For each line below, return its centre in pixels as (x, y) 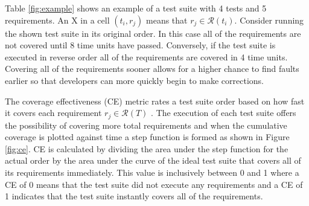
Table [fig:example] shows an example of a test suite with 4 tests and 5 (136, 8)
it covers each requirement (53, 113)
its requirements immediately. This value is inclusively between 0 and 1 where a (152, 172)
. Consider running (269, 20)
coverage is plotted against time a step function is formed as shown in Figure (147, 137)
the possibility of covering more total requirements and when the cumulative (146, 125)
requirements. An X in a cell (57, 20)
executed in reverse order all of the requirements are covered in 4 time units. (146, 56)
